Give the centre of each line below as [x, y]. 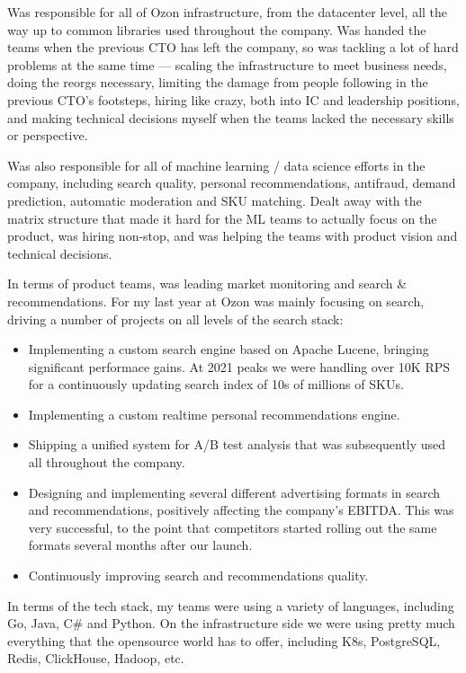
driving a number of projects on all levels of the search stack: [175, 319]
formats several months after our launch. [140, 545]
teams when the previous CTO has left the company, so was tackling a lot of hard [233, 47]
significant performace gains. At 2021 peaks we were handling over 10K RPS [239, 366]
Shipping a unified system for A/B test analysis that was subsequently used [237, 444]
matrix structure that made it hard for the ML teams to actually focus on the [222, 218]
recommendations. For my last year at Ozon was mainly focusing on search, [216, 301]
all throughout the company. [107, 462]
